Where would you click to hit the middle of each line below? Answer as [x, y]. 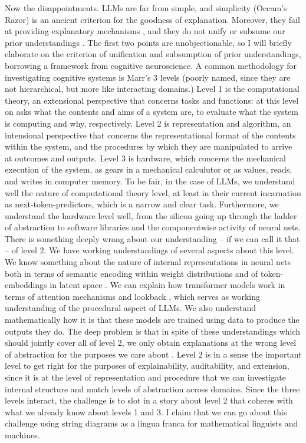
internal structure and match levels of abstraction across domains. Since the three [152, 389]
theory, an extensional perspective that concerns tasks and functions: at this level [152, 100]
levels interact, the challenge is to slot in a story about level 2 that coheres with [149, 400]
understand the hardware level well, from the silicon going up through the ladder [151, 215]
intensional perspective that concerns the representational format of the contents [150, 135]
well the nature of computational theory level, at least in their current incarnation [153, 192]
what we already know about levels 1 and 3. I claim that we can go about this [146, 411]
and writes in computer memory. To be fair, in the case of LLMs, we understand [150, 181]
